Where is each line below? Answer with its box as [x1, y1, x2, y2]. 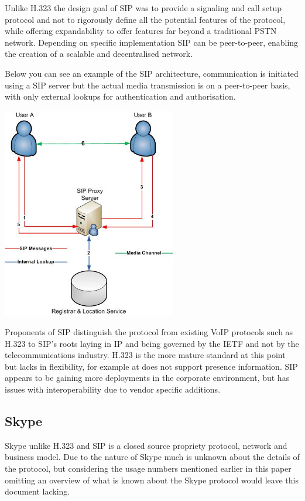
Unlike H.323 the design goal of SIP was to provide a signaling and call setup [5, 2, 282, 13]
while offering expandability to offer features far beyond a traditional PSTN [5, 25, 277, 37]
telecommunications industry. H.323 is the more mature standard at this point [5, 349, 286, 361]
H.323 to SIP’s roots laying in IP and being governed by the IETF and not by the [5, 337, 299, 349]
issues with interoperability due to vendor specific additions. [5, 383, 221, 395]
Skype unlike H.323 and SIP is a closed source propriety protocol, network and [5, 439, 287, 451]
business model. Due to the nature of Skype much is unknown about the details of [5, 451, 300, 463]
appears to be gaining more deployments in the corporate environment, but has [5, 372, 290, 384]
